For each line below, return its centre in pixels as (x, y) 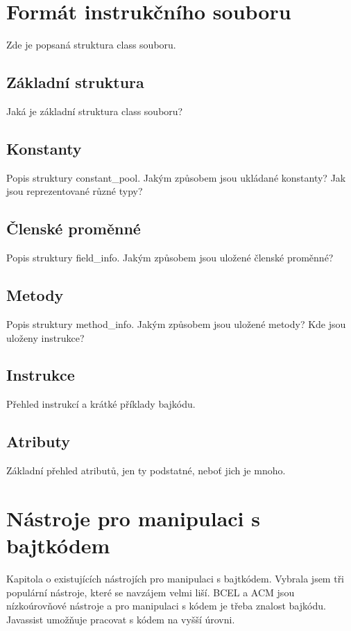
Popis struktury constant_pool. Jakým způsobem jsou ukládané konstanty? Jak (176, 177)
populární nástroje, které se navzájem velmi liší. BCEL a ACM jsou (151, 592)
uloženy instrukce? (45, 337)
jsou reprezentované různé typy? (75, 191)
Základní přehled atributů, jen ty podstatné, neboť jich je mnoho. (146, 470)
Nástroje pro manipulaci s (133, 518)
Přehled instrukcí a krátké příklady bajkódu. (101, 404)
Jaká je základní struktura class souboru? (95, 111)
